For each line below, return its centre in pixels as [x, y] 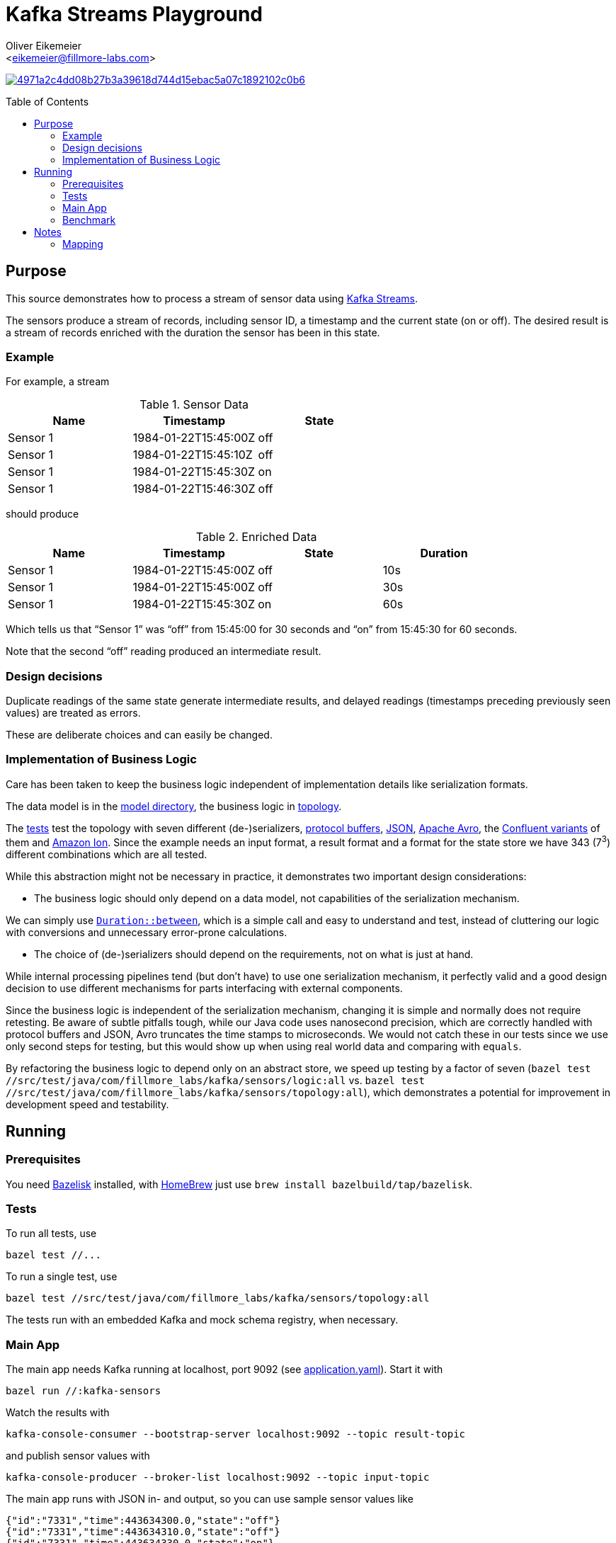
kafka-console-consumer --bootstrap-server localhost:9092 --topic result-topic [236, 1434]
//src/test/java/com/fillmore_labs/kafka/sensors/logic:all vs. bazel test [215, 1080]
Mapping [83, 244]
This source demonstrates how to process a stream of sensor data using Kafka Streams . [212, 298]
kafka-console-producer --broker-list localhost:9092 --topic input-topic [218, 1477]
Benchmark [89, 220]
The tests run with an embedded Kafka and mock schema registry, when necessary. [202, 1320]
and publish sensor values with [78, 1456]
